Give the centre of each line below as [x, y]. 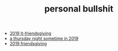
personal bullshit [79, 9]
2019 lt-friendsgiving [30, 33]
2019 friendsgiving [28, 44]
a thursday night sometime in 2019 [44, 38]
